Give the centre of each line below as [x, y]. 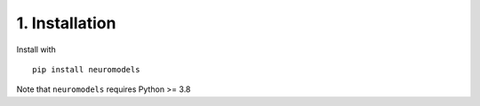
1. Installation [66, 23]
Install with [36, 49]
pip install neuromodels [86, 69]
